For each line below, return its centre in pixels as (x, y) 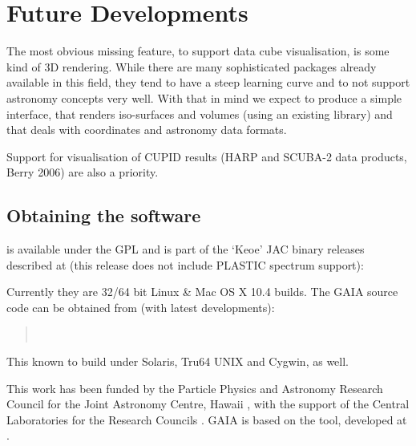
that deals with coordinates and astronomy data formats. (147, 130)
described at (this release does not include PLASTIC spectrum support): (185, 264)
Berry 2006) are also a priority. (83, 172)
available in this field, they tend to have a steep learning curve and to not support (208, 82)
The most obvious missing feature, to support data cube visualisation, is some (198, 51)
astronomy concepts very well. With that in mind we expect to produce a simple (204, 97)
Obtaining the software (104, 215)
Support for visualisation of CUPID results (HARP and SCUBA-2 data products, (207, 156)
